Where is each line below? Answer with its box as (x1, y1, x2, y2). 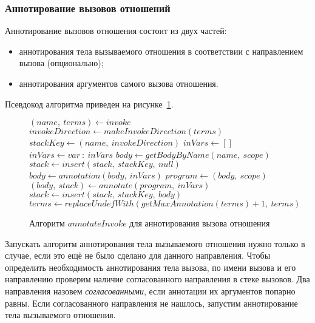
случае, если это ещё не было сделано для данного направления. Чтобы (5, 249, 271, 262)
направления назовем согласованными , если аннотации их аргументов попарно (5, 284, 296, 297)
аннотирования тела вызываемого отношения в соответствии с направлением (19, 44, 303, 57)
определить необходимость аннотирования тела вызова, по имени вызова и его (5, 260, 296, 273)
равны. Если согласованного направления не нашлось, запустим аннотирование (5, 296, 298, 309)
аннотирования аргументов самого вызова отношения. (19, 77, 218, 89)
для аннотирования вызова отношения (129, 216, 270, 229)
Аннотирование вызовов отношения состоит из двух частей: (5, 24, 227, 37)
